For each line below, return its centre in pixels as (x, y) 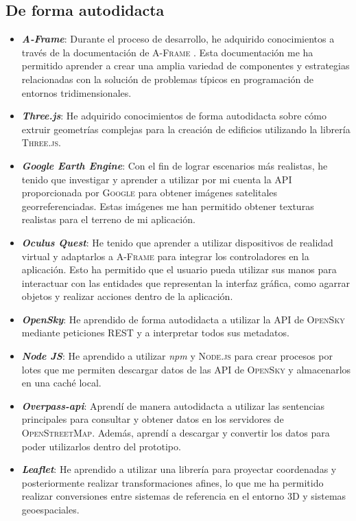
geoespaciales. (50, 510)
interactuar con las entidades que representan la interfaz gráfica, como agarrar (186, 282)
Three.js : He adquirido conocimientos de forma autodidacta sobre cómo (174, 116)
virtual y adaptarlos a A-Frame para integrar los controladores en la (165, 256)
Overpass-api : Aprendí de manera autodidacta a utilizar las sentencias (173, 405)
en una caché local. (61, 383)
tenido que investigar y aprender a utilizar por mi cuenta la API (157, 179)
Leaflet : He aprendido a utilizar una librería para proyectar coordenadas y (179, 469)
